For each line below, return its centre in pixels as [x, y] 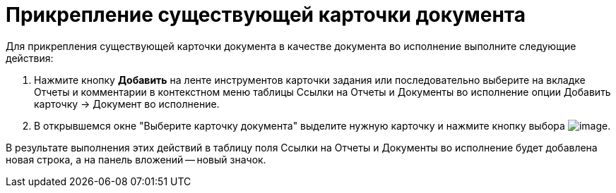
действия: [30, 58]
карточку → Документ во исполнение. [127, 104]
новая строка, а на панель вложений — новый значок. [136, 159]
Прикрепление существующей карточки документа [266, 15]
